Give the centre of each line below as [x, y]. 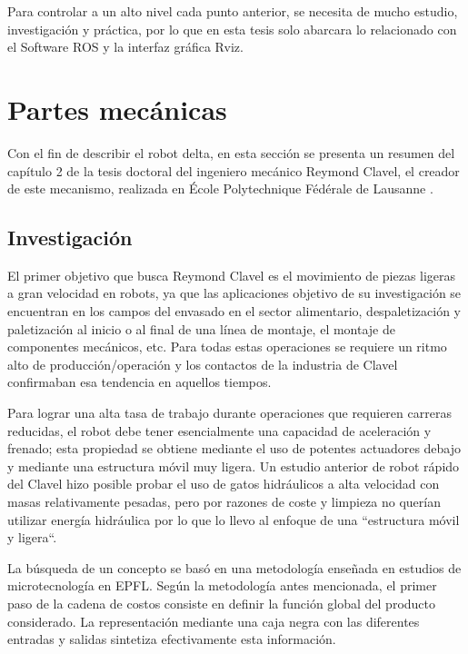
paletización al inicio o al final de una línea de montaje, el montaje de [201, 328]
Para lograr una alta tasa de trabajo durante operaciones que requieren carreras [229, 413]
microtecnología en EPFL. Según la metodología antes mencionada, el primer [222, 585]
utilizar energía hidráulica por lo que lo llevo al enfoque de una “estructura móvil [234, 519]
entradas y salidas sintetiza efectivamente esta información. [172, 639]
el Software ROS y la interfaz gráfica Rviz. [125, 47]
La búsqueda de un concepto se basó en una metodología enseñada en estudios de [234, 567]
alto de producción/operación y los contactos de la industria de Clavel [203, 364]
